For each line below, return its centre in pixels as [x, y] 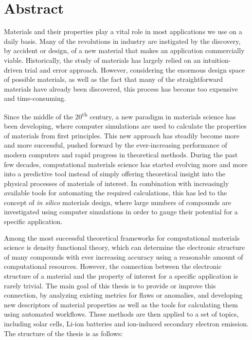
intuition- [217, 60]
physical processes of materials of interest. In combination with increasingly [117, 183]
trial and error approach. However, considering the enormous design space [135, 69]
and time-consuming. [35, 98]
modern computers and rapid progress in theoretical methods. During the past [121, 154]
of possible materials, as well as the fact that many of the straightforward [114, 79]
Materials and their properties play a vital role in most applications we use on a [123, 31]
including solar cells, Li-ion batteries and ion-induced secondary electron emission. [126, 323]
